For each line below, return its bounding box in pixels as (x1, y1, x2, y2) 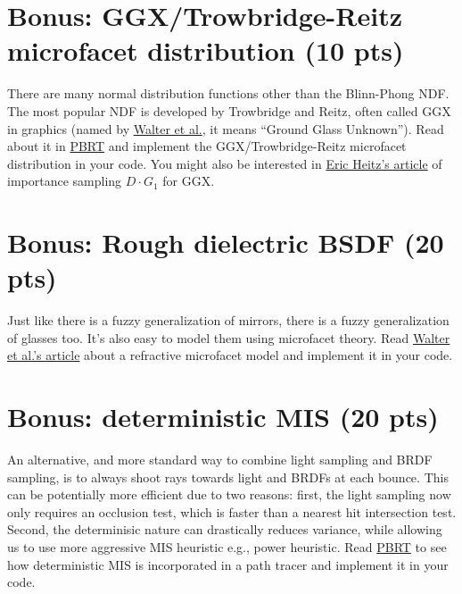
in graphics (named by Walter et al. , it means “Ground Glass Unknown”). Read (7, 119, 444, 138)
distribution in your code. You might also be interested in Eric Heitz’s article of (7, 154, 442, 172)
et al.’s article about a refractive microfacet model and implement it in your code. (7, 346, 453, 364)
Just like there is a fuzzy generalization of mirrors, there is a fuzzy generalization (7, 311, 450, 330)
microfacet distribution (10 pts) (7, 32, 404, 69)
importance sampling (7, 172, 122, 190)
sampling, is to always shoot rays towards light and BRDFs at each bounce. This (7, 467, 449, 486)
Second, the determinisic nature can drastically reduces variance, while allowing (7, 520, 442, 539)
